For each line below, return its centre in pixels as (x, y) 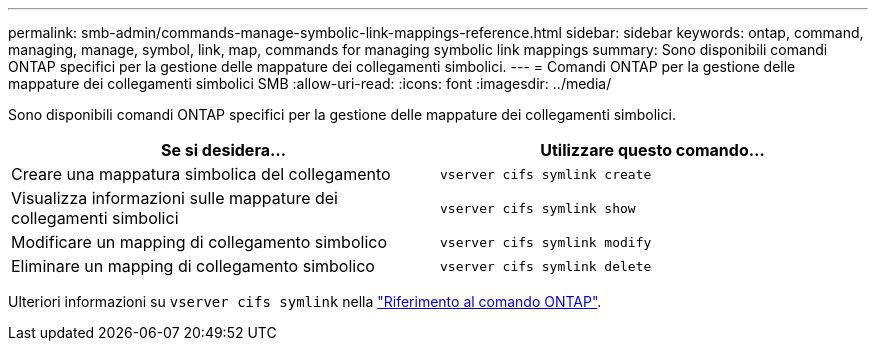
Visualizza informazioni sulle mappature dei (174, 198)
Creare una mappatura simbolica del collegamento (201, 174)
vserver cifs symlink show (538, 208)
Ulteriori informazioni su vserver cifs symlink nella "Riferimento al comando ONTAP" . (305, 301)
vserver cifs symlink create (546, 174)
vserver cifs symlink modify (546, 242)
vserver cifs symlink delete (546, 266)
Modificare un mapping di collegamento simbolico (199, 242)
